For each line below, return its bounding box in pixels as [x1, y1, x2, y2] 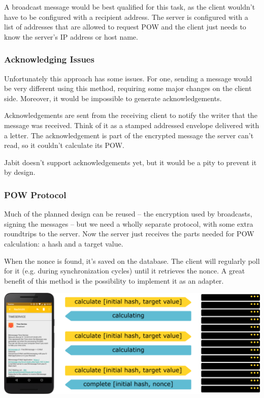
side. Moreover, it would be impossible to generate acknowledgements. [4, 93, 222, 103]
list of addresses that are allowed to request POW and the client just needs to [4, 21, 246, 32]
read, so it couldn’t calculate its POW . [4, 140, 124, 150]
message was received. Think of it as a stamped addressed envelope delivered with [4, 119, 259, 130]
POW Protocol [4, 188, 67, 201]
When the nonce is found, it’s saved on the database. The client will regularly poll [4, 255, 260, 266]
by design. [4, 167, 36, 177]
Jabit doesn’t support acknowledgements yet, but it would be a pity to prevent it [4, 157, 257, 167]
